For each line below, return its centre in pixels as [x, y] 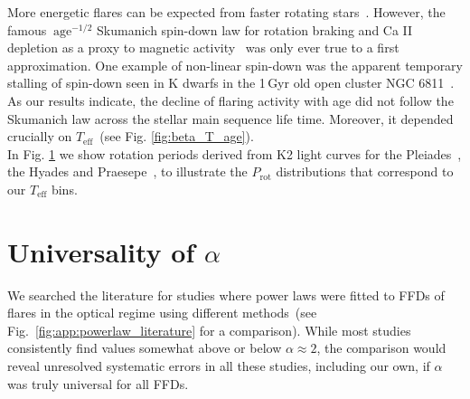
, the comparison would [381, 348]
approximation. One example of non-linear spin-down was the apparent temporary [235, 65]
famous [27, 29]
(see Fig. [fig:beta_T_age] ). [177, 136]
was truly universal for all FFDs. [98, 383]
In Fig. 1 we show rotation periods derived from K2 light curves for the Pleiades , [235, 153]
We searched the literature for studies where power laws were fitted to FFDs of [226, 294]
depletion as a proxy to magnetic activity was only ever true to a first [203, 47]
